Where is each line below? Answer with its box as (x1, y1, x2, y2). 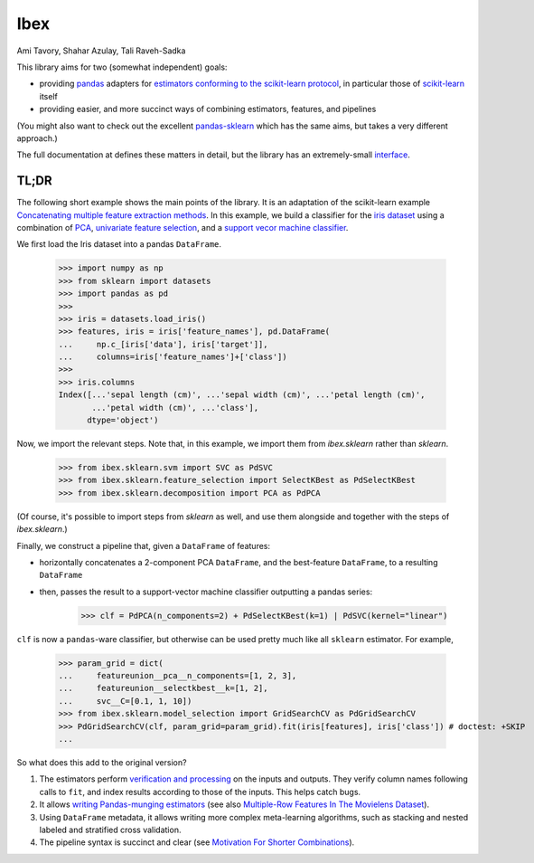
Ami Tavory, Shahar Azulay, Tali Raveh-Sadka (16, 45, 186, 56)
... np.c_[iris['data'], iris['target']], (58, 339, 268, 349)
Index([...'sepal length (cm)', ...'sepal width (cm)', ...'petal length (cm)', (58, 390, 426, 400)
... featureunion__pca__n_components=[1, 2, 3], (58, 670, 297, 681)
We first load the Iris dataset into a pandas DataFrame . (16, 239, 221, 250)
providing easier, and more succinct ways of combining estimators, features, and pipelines (39, 104, 377, 115)
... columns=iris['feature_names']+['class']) (58, 352, 288, 362)
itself (39, 90, 58, 101)
